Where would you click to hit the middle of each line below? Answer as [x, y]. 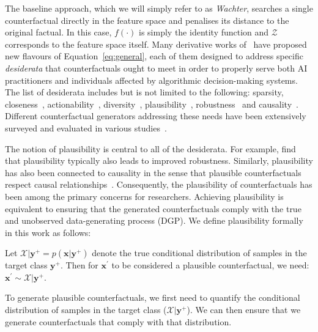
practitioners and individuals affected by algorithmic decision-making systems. [151, 80]
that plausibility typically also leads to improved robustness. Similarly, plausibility [159, 160]
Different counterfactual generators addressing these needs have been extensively [156, 116]
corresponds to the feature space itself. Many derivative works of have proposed [156, 44]
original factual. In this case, [58, 32]
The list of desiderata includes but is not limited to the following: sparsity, [144, 92]
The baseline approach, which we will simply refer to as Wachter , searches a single [159, 8]
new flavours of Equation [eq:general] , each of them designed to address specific [154, 56]
